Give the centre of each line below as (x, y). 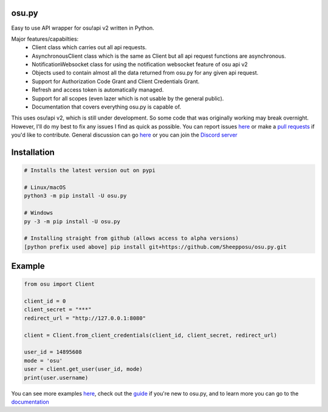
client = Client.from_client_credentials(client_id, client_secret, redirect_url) (151, 335)
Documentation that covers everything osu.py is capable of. (107, 107)
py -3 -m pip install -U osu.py (72, 221)
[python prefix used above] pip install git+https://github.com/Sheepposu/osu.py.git (155, 247)
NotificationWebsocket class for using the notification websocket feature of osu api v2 (140, 64)
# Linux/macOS (45, 187)
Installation (33, 153)
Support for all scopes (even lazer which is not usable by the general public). (128, 98)
